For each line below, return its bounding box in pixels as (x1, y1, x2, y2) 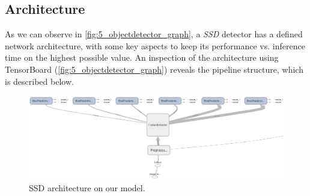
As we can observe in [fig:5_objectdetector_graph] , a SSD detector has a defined (5, 28, 303, 40)
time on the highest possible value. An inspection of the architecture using (5, 51, 279, 64)
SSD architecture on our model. (29, 181, 145, 194)
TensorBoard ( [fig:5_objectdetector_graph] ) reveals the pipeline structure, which (5, 63, 303, 75)
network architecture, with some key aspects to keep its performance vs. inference (5, 39, 305, 52)
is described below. (5, 75, 74, 87)
